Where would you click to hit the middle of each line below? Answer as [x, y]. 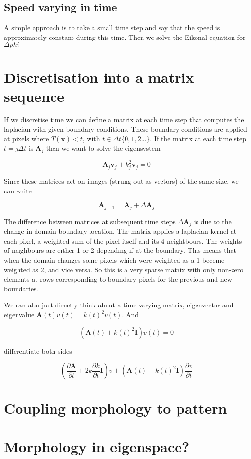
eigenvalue [19, 315]
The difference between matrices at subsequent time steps [90, 221]
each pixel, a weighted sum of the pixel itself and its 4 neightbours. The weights [123, 240]
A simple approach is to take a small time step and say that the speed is [112, 28]
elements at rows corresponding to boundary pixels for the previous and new [118, 279]
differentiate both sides [38, 351]
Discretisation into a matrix [99, 77]
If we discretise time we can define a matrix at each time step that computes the [124, 119]
